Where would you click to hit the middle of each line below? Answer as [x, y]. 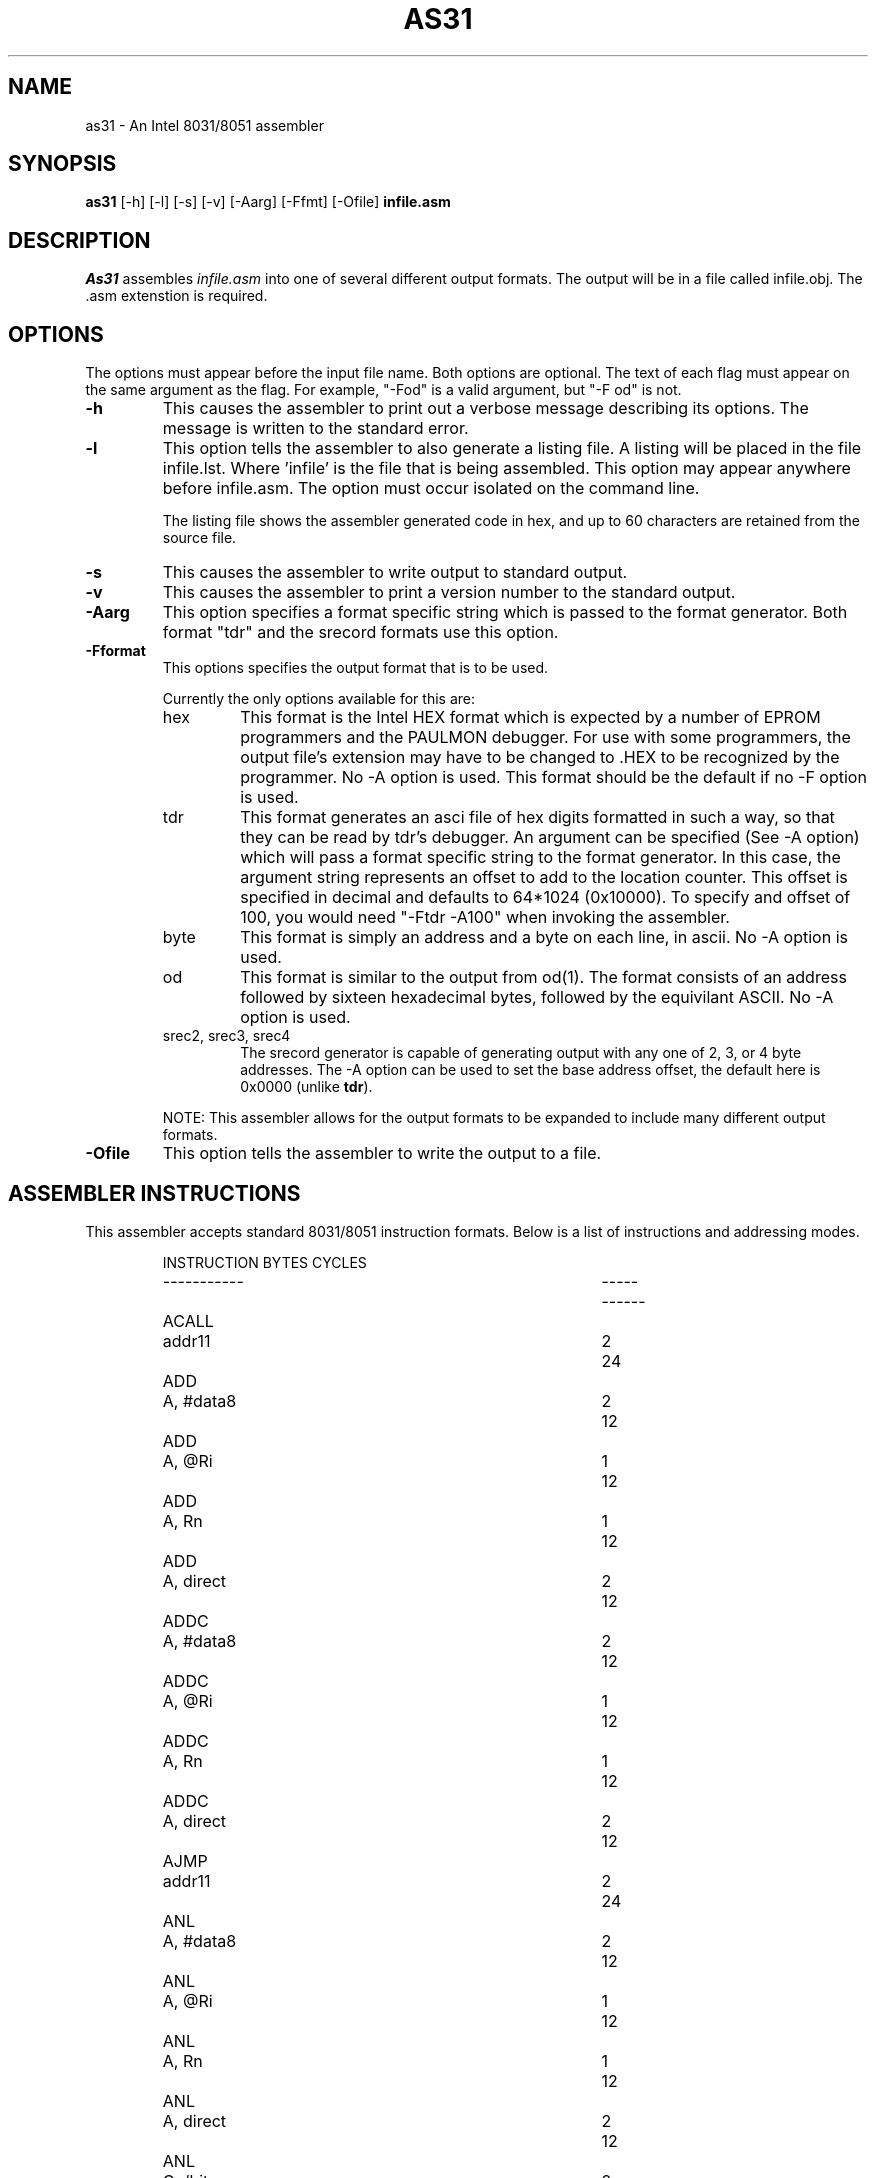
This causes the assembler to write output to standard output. [395, 572]
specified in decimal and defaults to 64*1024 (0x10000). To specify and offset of [545, 897]
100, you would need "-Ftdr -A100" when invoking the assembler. [485, 917]
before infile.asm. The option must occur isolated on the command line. [431, 488]
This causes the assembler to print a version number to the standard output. [449, 592]
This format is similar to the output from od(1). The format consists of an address [543, 977]
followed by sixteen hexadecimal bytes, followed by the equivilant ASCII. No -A [537, 997]
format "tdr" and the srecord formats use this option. [360, 632]
